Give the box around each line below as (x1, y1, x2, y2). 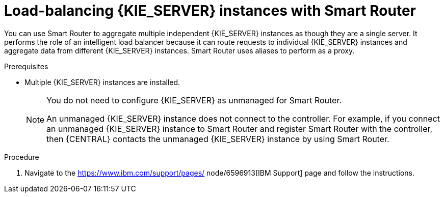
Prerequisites (4, 62, 48, 71)
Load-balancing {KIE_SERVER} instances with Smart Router (4, 2, 416, 19)
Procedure (4, 152, 39, 161)
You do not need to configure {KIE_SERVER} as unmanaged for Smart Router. (46, 95, 342, 105)
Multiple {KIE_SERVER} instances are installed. (24, 77, 180, 87)
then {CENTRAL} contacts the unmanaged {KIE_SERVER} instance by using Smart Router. (46, 133, 389, 144)
